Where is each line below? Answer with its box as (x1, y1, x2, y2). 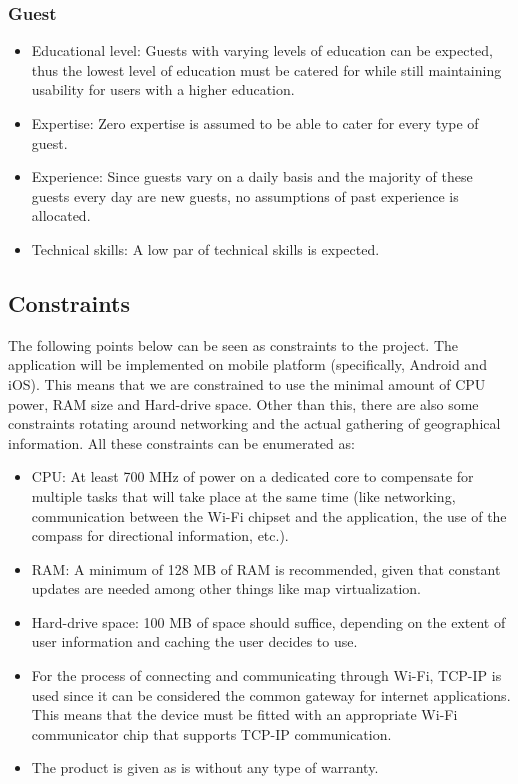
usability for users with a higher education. (31, 79, 295, 100)
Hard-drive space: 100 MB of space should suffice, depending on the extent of (31, 611, 506, 632)
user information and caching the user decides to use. (31, 631, 358, 652)
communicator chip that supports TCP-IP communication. (31, 723, 392, 744)
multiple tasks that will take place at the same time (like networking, (31, 485, 456, 506)
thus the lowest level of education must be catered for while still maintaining (31, 59, 502, 80)
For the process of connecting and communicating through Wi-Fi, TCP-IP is (31, 665, 502, 686)
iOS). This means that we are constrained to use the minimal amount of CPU (8, 373, 486, 394)
